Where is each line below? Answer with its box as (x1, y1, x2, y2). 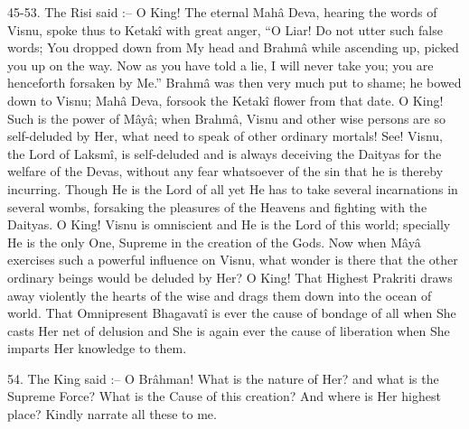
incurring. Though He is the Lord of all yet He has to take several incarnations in (7, 179, 458, 198)
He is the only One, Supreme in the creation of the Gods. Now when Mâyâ (7, 232, 421, 251)
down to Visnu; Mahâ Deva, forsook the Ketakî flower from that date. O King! (7, 90, 444, 109)
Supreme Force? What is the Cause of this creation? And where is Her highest (7, 387, 441, 406)
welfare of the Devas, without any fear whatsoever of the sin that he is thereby (7, 162, 444, 181)
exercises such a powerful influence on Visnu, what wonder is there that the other (7, 250, 458, 269)
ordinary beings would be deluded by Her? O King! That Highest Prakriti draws (7, 267, 453, 286)
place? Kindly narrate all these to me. (7, 405, 217, 424)
